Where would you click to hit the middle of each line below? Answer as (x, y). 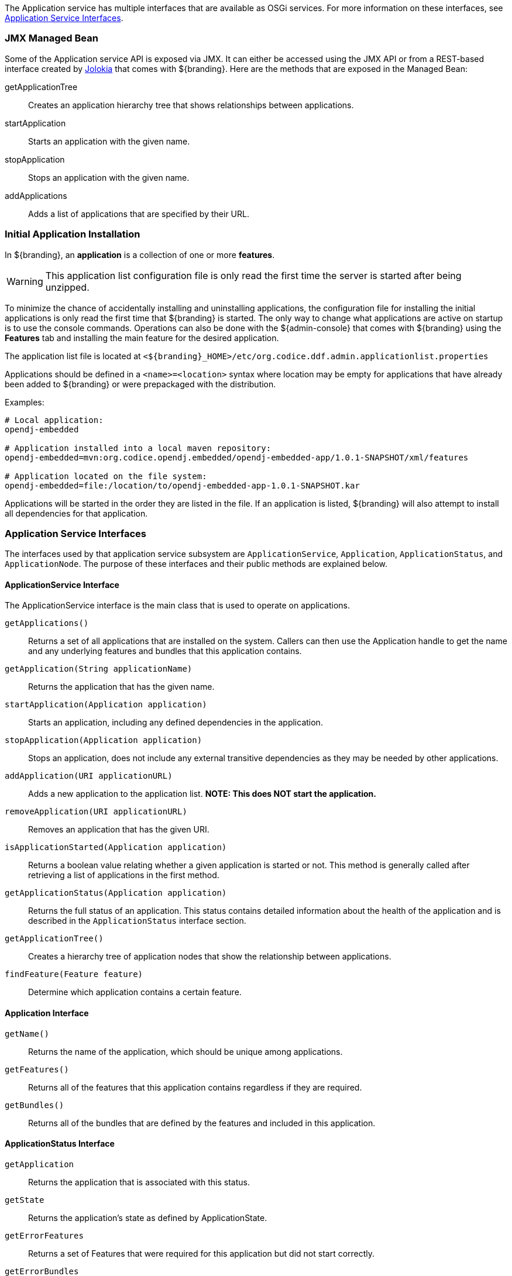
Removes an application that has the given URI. (119, 830)
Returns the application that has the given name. (121, 687)
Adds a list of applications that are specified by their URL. (139, 214)
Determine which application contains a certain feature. (135, 992)
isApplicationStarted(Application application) (116, 847)
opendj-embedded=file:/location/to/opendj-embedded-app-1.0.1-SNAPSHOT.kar (182, 485)
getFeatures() (37, 1069)
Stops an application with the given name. (109, 177)
